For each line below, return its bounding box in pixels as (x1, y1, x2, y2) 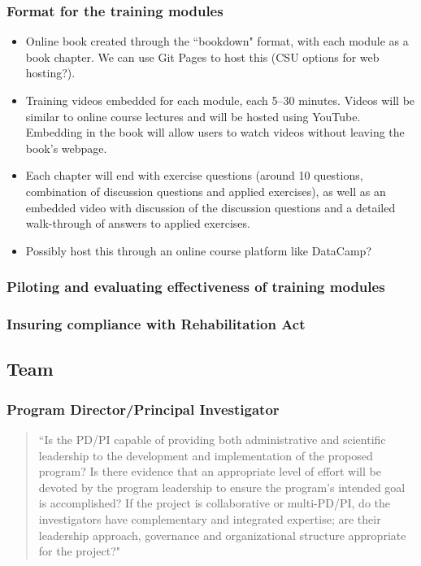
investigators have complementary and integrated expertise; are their (38, 511, 381, 527)
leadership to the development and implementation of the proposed (38, 446, 373, 464)
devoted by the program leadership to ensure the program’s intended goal (38, 478, 406, 495)
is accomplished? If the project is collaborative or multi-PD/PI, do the (38, 494, 391, 512)
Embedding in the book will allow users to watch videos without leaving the (25, 124, 405, 141)
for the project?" (38, 542, 121, 559)
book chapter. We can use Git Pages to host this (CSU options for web (25, 48, 380, 65)
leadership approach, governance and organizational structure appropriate (38, 526, 406, 543)
